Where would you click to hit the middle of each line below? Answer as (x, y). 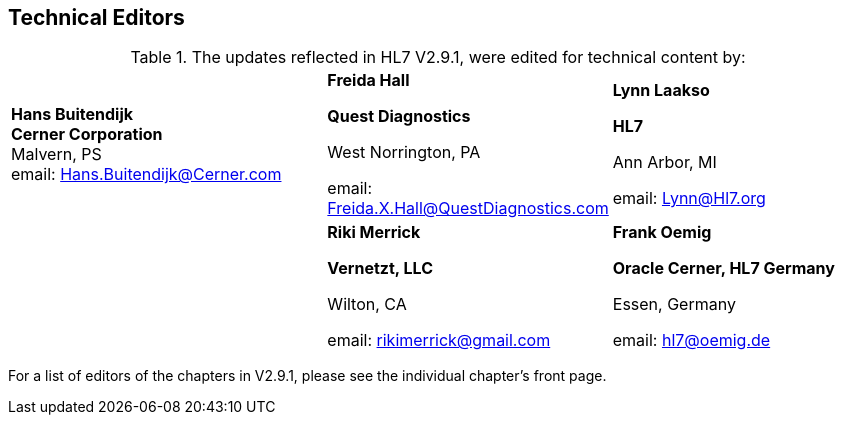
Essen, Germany (674, 304)
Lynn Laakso (661, 90)
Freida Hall (368, 80)
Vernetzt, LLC (380, 268)
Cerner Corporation (87, 134)
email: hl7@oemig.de (691, 340)
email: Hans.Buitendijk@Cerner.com (146, 174)
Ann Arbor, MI (664, 162)
